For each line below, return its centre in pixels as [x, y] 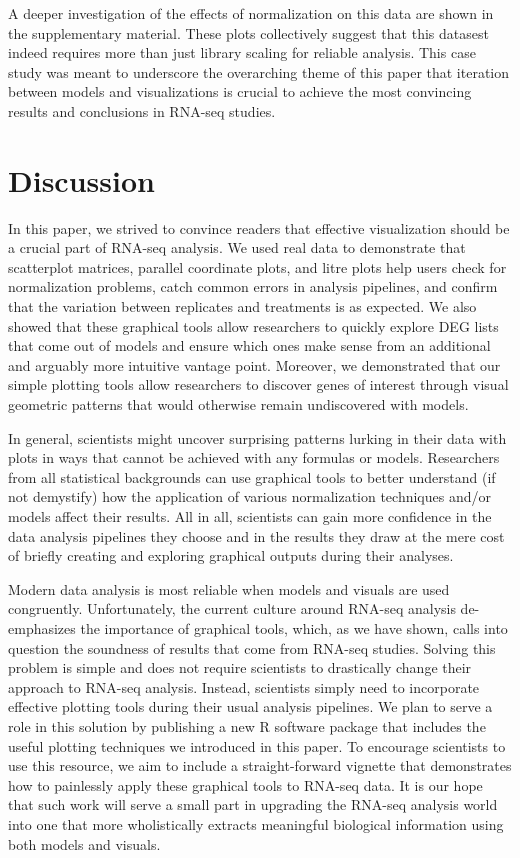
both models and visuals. [84, 843]
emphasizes [42, 627]
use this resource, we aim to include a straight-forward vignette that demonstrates [260, 765]
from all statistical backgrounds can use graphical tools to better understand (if [252, 476]
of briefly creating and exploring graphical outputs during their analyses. [231, 555]
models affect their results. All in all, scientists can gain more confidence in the [250, 516]
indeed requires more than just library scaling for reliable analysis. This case [242, 52]
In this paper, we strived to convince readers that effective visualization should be [259, 227]
